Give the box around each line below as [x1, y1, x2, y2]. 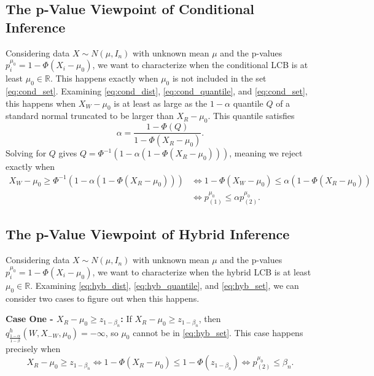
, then [198, 312, 221, 325]
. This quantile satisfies [208, 109, 295, 122]
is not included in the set [172, 72, 267, 85]
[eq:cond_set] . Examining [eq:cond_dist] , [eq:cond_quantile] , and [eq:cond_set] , [6, 84, 308, 97]
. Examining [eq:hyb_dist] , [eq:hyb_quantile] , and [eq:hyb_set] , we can [30, 278, 299, 291]
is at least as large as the [114, 96, 208, 109]
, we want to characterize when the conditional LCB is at [92, 58, 308, 71]
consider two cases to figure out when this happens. [6, 291, 200, 304]
